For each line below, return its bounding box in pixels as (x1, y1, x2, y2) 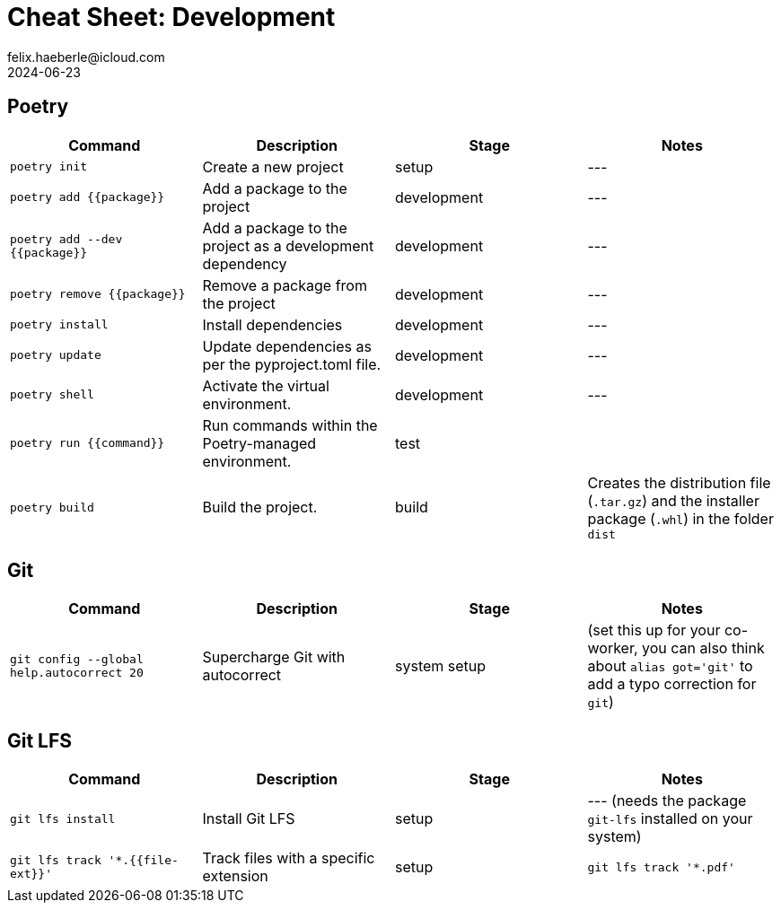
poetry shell (10, 388, 94, 402)
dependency (202, 254, 287, 273)
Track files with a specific (202, 849, 375, 868)
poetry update (10, 348, 101, 363)
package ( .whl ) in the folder (587, 509, 774, 528)
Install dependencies (202, 315, 343, 334)
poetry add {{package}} (10, 190, 165, 205)
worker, (587, 639, 638, 658)
